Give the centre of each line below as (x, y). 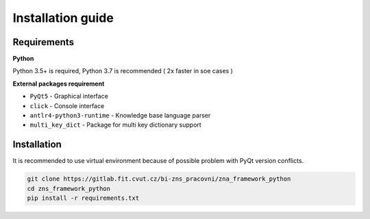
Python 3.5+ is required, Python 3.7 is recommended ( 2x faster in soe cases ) (123, 71)
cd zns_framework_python (69, 189)
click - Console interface (67, 105)
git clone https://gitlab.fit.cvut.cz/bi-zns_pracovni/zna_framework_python (159, 179)
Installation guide (63, 18)
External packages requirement (59, 83)
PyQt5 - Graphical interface (69, 96)
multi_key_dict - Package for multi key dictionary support (115, 125)
